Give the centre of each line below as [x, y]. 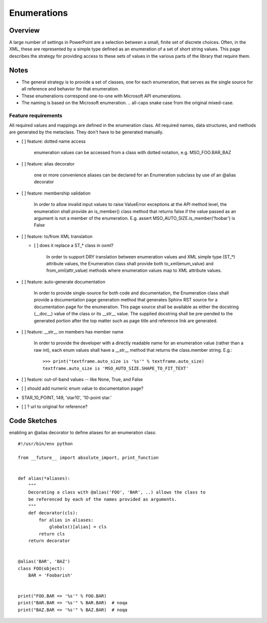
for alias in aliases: [66, 520]
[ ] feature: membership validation [56, 193]
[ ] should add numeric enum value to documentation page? [82, 388]
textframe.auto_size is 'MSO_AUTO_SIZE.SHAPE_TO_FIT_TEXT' [116, 368]
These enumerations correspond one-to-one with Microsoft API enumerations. [102, 96]
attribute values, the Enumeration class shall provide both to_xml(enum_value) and [130, 263]
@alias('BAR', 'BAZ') [44, 561]
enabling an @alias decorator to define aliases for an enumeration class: [83, 433]
